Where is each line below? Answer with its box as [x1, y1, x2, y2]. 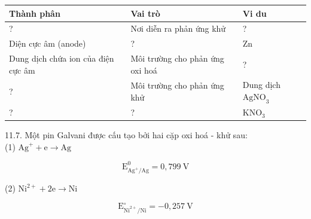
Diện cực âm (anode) [9, 37, 86, 50]
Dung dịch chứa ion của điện [9, 52, 114, 65]
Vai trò [130, 7, 160, 19]
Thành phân [9, 7, 60, 19]
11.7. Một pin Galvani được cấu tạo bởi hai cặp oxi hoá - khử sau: [5, 129, 248, 141]
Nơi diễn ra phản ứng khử [130, 22, 226, 35]
